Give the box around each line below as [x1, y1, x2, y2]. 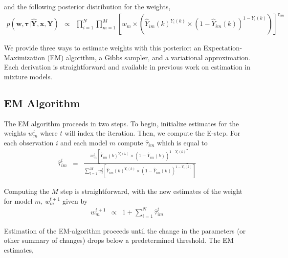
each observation [4, 137, 54, 147]
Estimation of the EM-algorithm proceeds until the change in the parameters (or [4, 225, 246, 235]
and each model [60, 137, 108, 147]
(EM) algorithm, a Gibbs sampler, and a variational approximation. [47, 52, 250, 62]
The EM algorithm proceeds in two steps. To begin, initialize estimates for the [4, 118, 239, 128]
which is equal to [157, 137, 208, 147]
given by [62, 195, 88, 206]
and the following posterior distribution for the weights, [4, 1, 171, 11]
